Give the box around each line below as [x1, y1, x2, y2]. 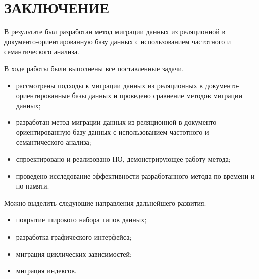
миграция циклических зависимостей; [16, 248, 132, 259]
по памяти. [16, 180, 49, 191]
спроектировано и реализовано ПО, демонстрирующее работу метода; [16, 154, 231, 164]
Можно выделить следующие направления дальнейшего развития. [4, 197, 206, 208]
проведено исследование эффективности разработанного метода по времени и [16, 170, 255, 181]
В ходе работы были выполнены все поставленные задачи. [4, 63, 184, 73]
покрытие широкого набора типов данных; [16, 214, 147, 225]
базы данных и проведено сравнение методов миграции [72, 90, 242, 101]
